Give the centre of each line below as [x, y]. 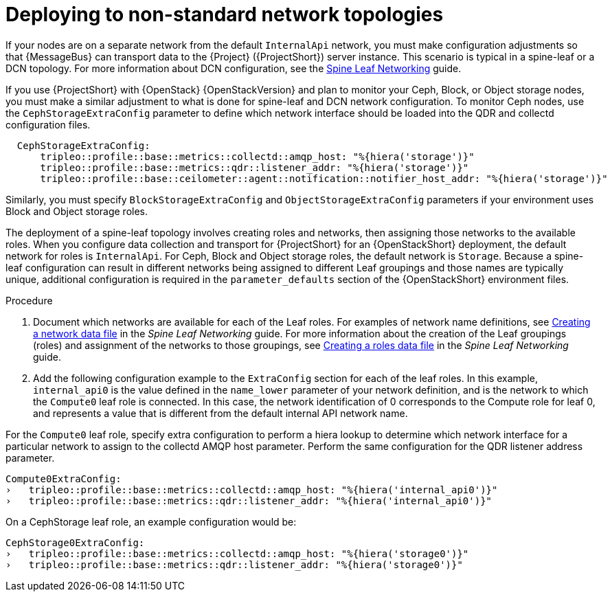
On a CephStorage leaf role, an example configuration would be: [151, 521]
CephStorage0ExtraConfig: [75, 542]
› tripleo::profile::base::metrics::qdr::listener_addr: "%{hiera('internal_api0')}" [249, 500]
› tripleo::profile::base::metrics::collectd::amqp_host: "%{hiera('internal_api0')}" [252, 489]
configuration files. [48, 124]
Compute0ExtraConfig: [64, 478]
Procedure [29, 300]
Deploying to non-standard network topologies [225, 14]
